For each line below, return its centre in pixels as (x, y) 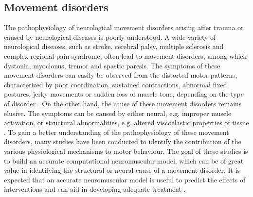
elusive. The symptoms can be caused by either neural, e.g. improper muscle (118, 113)
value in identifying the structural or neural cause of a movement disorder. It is (122, 170)
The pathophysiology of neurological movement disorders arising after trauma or (124, 27)
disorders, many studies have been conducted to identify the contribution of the (123, 141)
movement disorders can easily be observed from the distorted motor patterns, (121, 75)
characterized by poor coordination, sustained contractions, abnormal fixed (116, 84)
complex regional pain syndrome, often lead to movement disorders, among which (125, 56)
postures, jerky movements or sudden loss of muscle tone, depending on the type (124, 94)
